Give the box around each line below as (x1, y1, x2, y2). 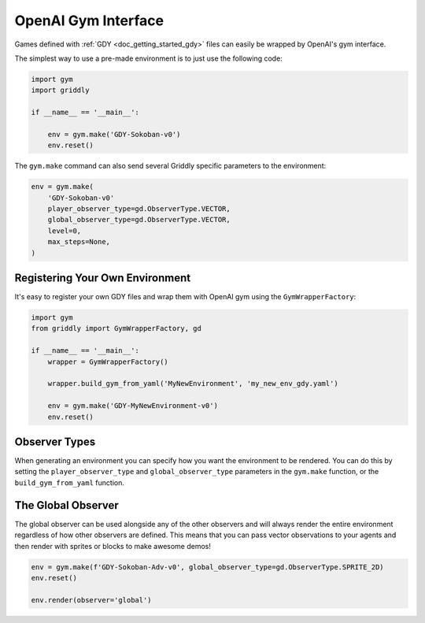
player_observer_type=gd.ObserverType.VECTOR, (47, 205, 231, 213)
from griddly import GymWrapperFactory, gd (31, 324, 202, 333)
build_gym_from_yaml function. (14, 477, 125, 488)
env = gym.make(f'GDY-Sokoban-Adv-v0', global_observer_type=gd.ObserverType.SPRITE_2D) (31, 562, 385, 571)
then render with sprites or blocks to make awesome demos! (14, 541, 212, 551)
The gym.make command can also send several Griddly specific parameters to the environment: (14, 161, 327, 171)
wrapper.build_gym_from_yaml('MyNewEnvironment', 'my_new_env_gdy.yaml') (47, 379, 338, 388)
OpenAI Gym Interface (14, 12, 164, 29)
